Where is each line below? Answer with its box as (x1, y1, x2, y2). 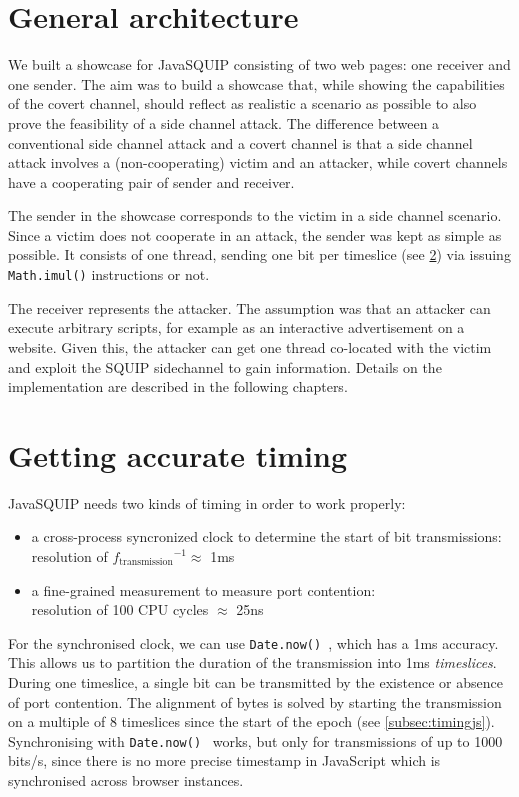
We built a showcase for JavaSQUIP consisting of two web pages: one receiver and (8, 54, 511, 75)
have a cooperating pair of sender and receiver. (8, 171, 295, 192)
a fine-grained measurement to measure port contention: (31, 579, 376, 600)
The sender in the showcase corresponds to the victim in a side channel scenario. (8, 205, 502, 226)
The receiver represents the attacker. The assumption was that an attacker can (8, 297, 491, 318)
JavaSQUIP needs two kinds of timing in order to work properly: (8, 492, 406, 513)
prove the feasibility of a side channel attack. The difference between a (8, 112, 440, 133)
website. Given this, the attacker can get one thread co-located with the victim (8, 336, 492, 357)
